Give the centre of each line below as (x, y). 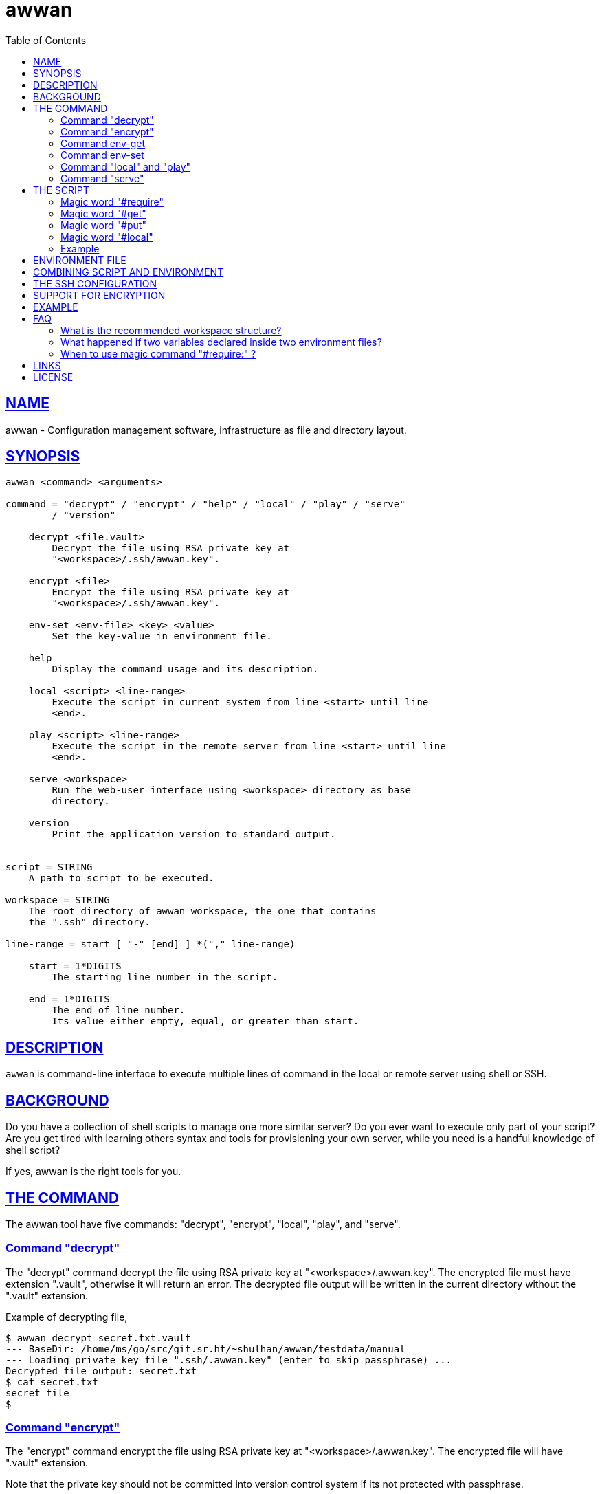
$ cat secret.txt (52, 1382)
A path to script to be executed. (121, 878)
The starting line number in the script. (165, 977)
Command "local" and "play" (126, 166)
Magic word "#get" (103, 213)
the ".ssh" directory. (89, 922)
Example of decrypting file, (67, 1317)
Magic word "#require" (112, 201)
